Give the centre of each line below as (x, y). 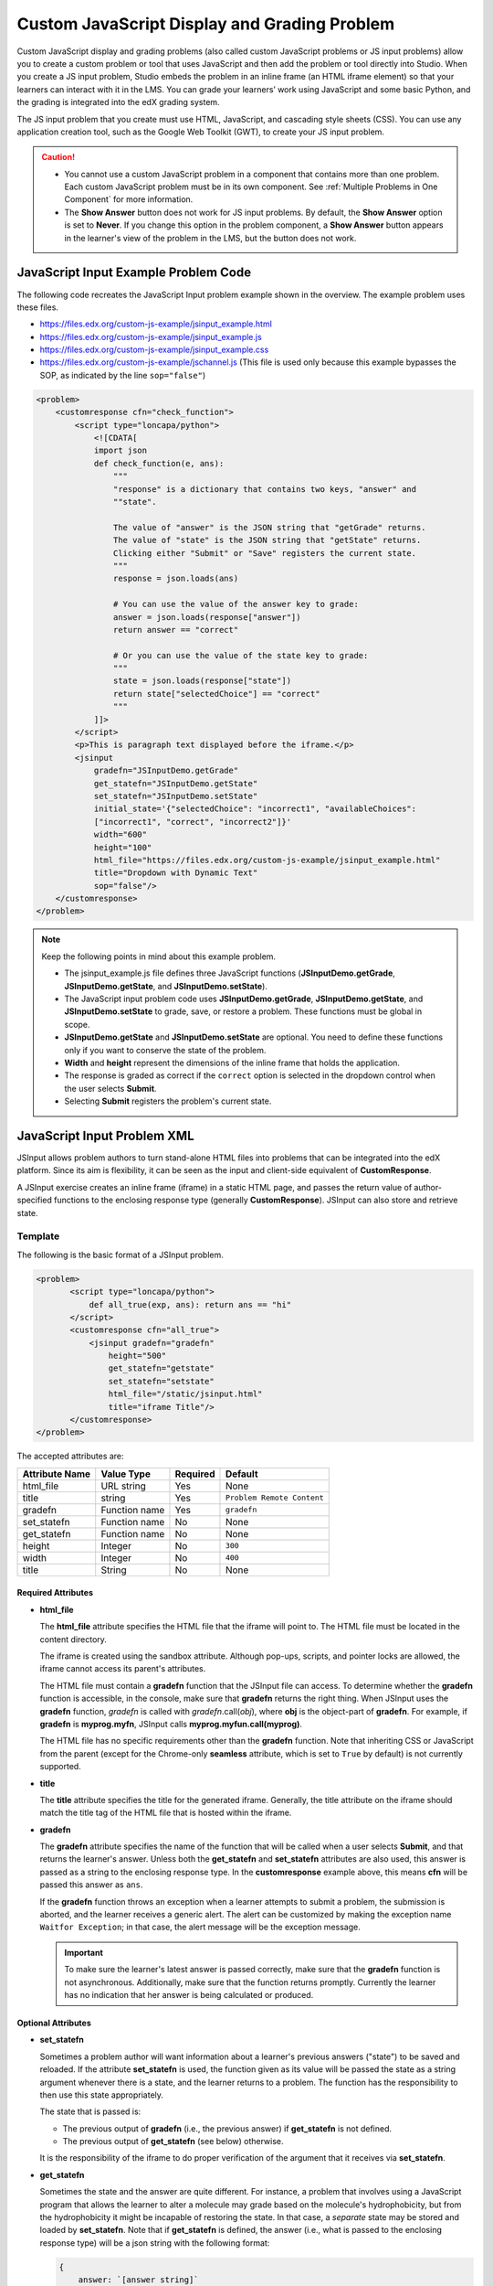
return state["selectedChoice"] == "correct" (216, 694)
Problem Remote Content (274, 1498)
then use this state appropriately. (102, 2095)
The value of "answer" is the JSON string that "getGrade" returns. (269, 527)
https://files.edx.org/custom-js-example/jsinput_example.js (151, 336)
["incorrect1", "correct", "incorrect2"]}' (193, 822)
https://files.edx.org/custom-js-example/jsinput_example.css (154, 350)
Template (38, 1236)
